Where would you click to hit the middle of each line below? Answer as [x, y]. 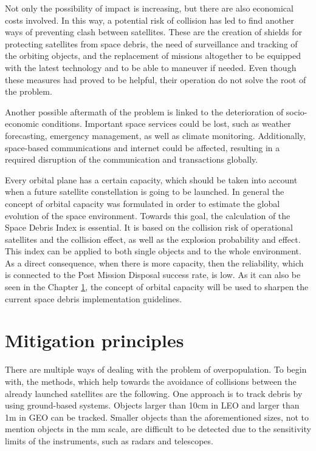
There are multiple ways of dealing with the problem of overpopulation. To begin [156, 369]
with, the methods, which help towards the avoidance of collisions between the [151, 381]
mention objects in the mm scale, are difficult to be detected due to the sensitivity [158, 429]
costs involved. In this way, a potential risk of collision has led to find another [149, 20]
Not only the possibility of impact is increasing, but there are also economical [149, 8]
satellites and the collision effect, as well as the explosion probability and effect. [153, 239]
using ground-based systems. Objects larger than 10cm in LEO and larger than [152, 405]
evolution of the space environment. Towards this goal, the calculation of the [148, 215]
